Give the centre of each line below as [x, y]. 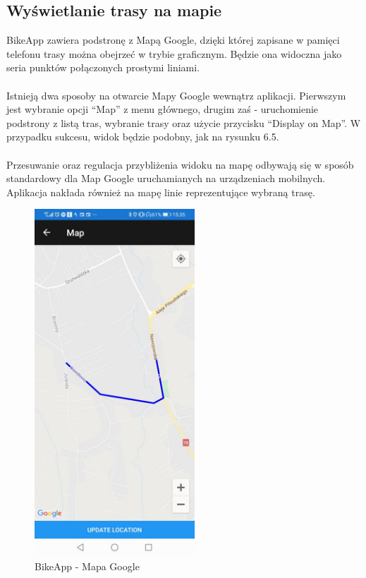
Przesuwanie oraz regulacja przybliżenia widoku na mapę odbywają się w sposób [180, 164]
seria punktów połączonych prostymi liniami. [103, 67]
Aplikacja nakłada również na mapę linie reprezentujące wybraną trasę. [161, 192]
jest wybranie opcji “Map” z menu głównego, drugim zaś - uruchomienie [163, 109]
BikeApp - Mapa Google [87, 566]
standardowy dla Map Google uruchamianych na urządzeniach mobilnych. [166, 178]
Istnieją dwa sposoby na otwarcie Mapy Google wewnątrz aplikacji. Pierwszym [176, 95]
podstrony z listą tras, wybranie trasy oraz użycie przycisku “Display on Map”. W [184, 122]
